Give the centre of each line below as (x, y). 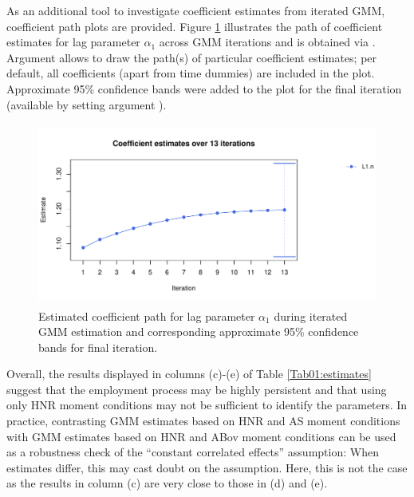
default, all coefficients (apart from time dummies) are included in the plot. (191, 73)
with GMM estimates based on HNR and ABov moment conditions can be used (201, 436)
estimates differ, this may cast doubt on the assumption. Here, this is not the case (207, 467)
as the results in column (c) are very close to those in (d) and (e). (167, 483)
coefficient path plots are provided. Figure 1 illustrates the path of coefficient (195, 26)
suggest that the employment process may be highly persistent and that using (197, 389)
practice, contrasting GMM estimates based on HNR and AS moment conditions (203, 421)
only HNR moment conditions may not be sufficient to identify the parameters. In (207, 405)
